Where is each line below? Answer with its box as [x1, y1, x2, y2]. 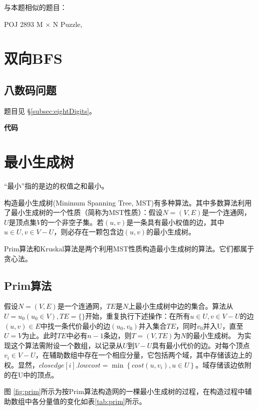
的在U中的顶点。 [4, 369, 58, 380]
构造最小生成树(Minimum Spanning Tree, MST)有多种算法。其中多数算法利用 [4, 197, 252, 207]
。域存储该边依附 [195, 360, 252, 370]
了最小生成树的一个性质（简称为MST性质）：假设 [4, 207, 163, 217]
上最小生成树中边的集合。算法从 [128, 301, 233, 311]
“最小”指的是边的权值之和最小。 [4, 181, 109, 191]
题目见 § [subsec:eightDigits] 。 [4, 105, 96, 116]
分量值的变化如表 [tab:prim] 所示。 [38, 396, 146, 406]
